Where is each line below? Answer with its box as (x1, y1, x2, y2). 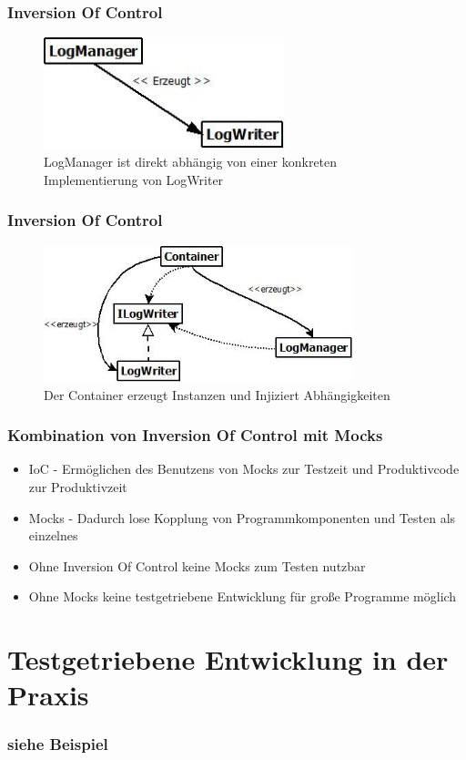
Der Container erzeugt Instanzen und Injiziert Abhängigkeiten (44, 385, 390, 404)
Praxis (7, 676, 89, 714)
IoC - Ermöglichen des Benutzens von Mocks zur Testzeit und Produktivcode (28, 459, 460, 478)
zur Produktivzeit (28, 477, 127, 496)
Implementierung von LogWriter (44, 169, 224, 189)
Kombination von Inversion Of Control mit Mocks (7, 424, 383, 447)
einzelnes (28, 526, 78, 545)
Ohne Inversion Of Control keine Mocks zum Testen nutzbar (28, 556, 366, 575)
